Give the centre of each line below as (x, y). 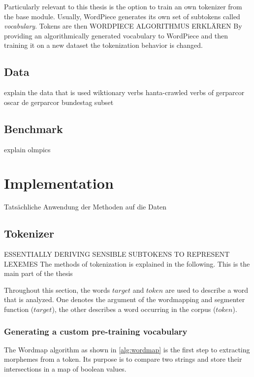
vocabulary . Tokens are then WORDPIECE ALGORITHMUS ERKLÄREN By (123, 26)
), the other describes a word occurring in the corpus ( (134, 309)
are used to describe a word (207, 290)
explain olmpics (27, 149)
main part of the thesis (38, 273)
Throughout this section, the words (57, 290)
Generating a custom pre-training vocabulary (96, 331)
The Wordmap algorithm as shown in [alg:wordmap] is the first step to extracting (127, 349)
